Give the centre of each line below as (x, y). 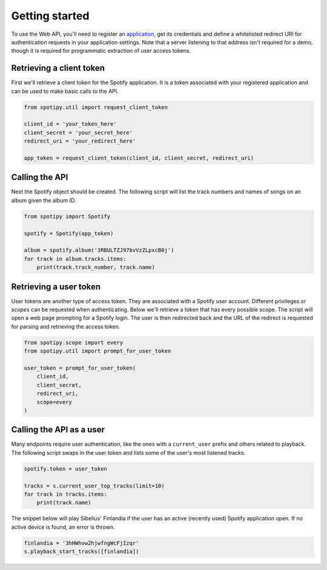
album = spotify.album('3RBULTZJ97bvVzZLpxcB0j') (99, 250)
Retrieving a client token (58, 68)
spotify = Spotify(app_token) (69, 233)
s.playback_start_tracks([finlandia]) (81, 552)
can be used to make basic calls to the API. (65, 91)
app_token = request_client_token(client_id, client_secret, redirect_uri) (139, 158)
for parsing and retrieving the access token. (66, 326)
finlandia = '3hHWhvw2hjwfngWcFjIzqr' (81, 543)
